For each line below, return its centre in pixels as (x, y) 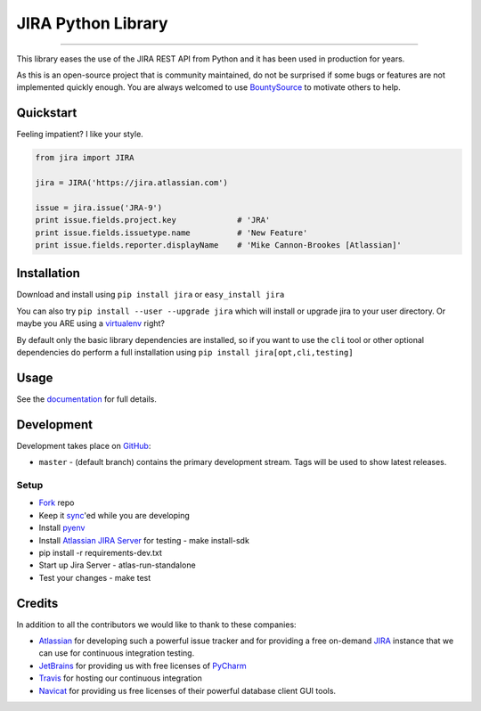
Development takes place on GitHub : (84, 445)
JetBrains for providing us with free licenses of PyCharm (143, 666)
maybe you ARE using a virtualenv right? (90, 323)
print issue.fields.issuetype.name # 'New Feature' (171, 233)
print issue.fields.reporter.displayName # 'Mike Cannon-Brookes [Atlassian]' (219, 245)
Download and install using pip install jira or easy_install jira (151, 295)
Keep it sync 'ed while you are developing (114, 515)
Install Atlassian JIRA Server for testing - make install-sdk (144, 540)
